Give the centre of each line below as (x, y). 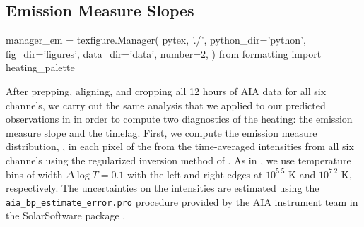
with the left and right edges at (195, 174)
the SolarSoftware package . (66, 215)
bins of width (34, 174)
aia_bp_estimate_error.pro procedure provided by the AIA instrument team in (182, 201)
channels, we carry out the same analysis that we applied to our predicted (166, 105)
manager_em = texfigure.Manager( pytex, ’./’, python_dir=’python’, (156, 40)
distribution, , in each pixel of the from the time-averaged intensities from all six (180, 146)
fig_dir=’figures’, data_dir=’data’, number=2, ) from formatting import (164, 53)
